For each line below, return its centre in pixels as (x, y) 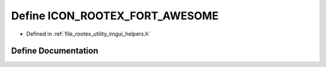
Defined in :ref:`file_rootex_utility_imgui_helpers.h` (88, 34)
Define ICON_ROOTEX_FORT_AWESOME (115, 16)
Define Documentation (55, 51)
